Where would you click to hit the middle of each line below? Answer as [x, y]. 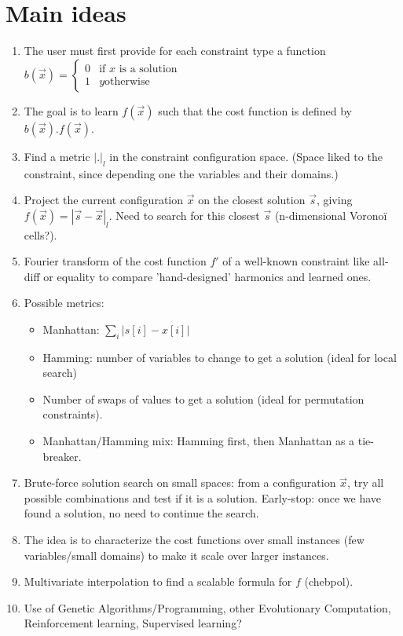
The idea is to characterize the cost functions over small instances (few [194, 540]
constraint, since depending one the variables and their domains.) [181, 173]
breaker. [62, 456]
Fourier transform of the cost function [115, 261]
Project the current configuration [104, 200]
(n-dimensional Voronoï [331, 215]
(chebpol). [329, 581]
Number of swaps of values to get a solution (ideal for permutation [203, 398]
